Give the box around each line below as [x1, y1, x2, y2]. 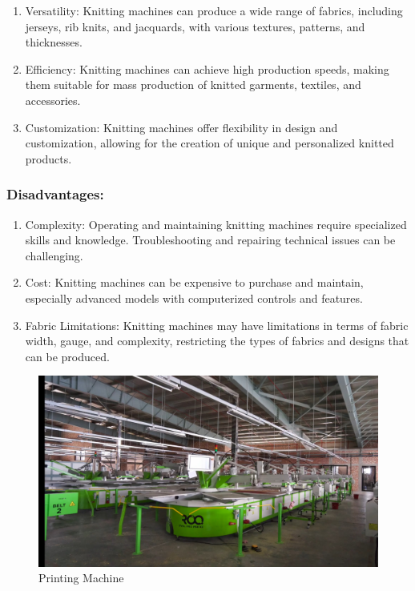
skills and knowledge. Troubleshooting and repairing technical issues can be [25, 231, 396, 248]
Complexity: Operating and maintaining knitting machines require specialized [25, 215, 407, 232]
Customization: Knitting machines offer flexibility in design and [25, 119, 338, 135]
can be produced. [25, 348, 110, 364]
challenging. [25, 247, 83, 263]
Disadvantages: [6, 184, 104, 204]
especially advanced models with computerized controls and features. [25, 289, 363, 306]
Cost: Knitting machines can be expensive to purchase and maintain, [25, 274, 364, 291]
